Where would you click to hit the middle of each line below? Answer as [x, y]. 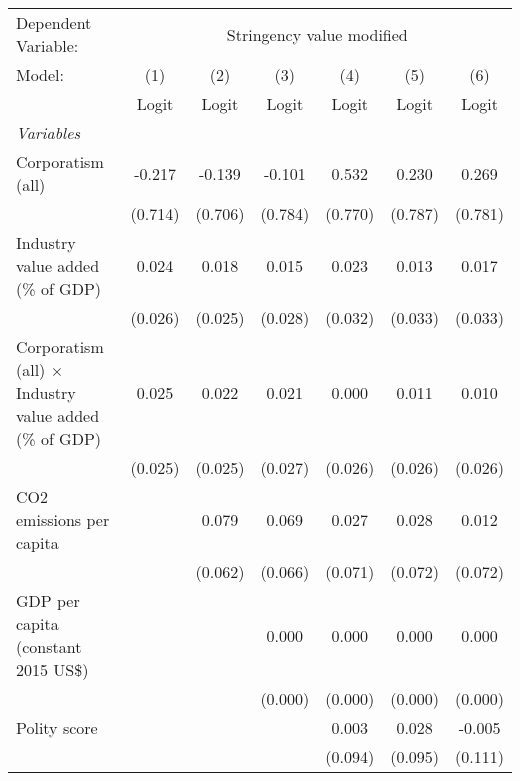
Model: [40, 74]
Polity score [57, 727]
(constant [49, 646]
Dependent [54, 22]
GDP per [48, 600]
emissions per [63, 519]
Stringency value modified [317, 34]
